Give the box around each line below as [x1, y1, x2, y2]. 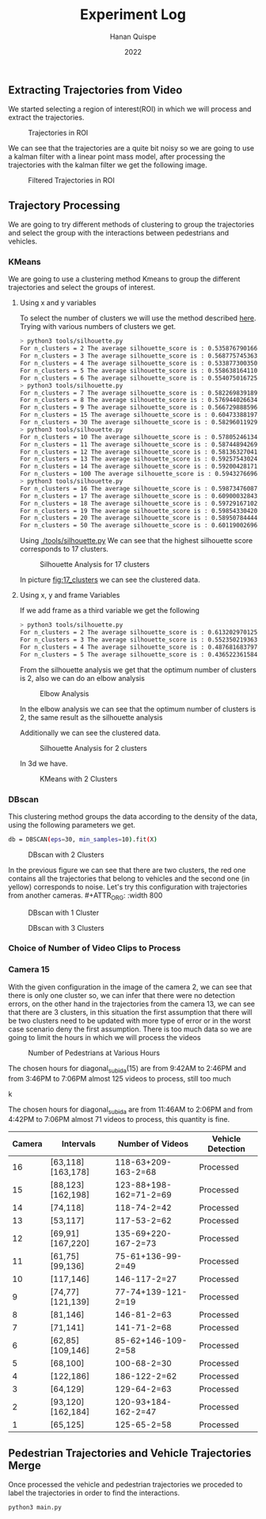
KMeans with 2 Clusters [39, 774, 118, 783]
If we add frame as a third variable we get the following [19, 606, 200, 615]
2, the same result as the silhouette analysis [19, 712, 163, 722]
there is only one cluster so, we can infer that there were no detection [8, 990, 235, 1000]
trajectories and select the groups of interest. [8, 283, 156, 293]
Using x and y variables [19, 298, 97, 308]
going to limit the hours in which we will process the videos [8, 1032, 201, 1042]
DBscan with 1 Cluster [28, 908, 100, 917]
